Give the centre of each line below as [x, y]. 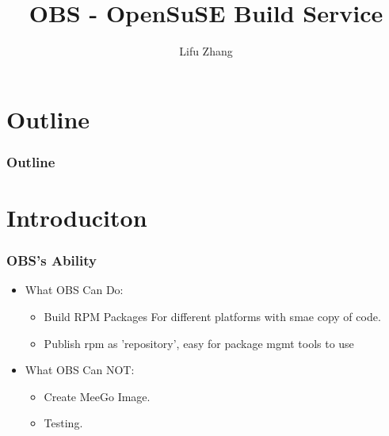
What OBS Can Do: [74, 290]
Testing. [63, 423]
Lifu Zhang [206, 51]
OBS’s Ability [51, 260]
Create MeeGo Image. [97, 396]
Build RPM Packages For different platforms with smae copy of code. [212, 316]
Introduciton [77, 217]
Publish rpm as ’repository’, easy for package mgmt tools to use [199, 343]
